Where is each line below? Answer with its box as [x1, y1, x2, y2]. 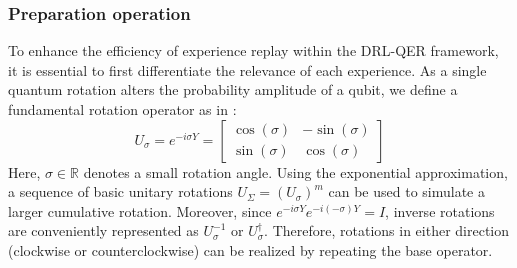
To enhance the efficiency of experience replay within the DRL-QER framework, [8, 40, 499, 61]
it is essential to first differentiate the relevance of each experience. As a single [8, 59, 487, 80]
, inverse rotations [385, 200, 495, 221]
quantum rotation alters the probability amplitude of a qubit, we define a [8, 79, 458, 100]
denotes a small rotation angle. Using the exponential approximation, [83, 161, 508, 182]
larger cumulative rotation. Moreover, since [8, 200, 272, 221]
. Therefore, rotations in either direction [264, 220, 510, 241]
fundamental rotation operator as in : [8, 99, 237, 119]
